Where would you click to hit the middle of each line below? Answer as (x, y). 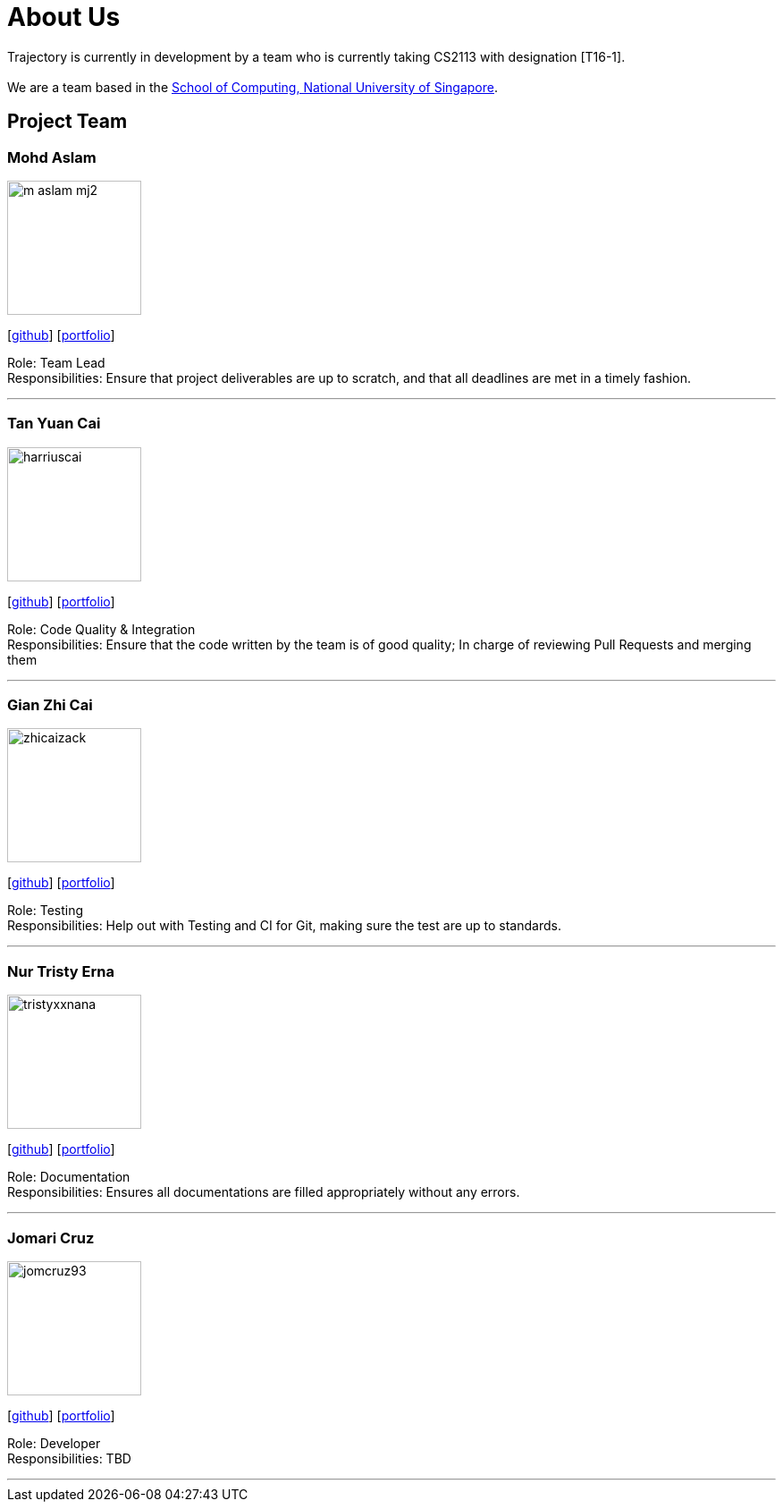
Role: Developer (54, 1443)
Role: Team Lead (56, 362)
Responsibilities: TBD (69, 1458)
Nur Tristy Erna (61, 971)
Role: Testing (46, 911)
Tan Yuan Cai (54, 424)
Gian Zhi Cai (50, 705)
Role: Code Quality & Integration (101, 629)
